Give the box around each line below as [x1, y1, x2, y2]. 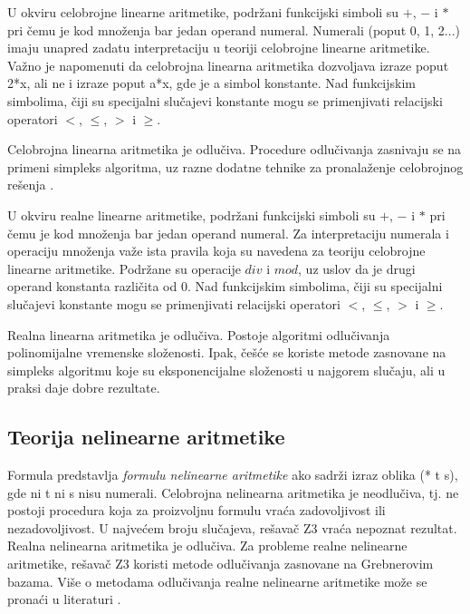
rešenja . [7, 175, 54, 194]
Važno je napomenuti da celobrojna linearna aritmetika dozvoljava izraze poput [7, 55, 449, 74]
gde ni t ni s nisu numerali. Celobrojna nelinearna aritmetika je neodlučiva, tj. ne [7, 482, 459, 502]
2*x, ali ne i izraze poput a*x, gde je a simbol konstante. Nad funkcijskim [7, 73, 416, 93]
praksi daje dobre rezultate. [7, 378, 160, 397]
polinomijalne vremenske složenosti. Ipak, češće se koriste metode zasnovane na [7, 343, 446, 362]
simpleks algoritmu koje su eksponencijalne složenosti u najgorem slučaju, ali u [7, 360, 446, 379]
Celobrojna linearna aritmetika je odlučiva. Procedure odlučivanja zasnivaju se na [7, 140, 462, 159]
